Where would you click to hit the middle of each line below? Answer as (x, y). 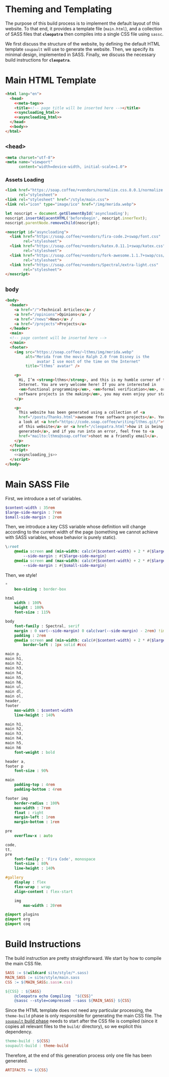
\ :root (12, 547)
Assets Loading (25, 180)
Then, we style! (21, 575)
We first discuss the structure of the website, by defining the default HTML (83, 43)
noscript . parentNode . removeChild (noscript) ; (53, 223)
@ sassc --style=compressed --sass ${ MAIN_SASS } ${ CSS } (73, 1001)
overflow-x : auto (33, 836)
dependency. (19, 1032)
